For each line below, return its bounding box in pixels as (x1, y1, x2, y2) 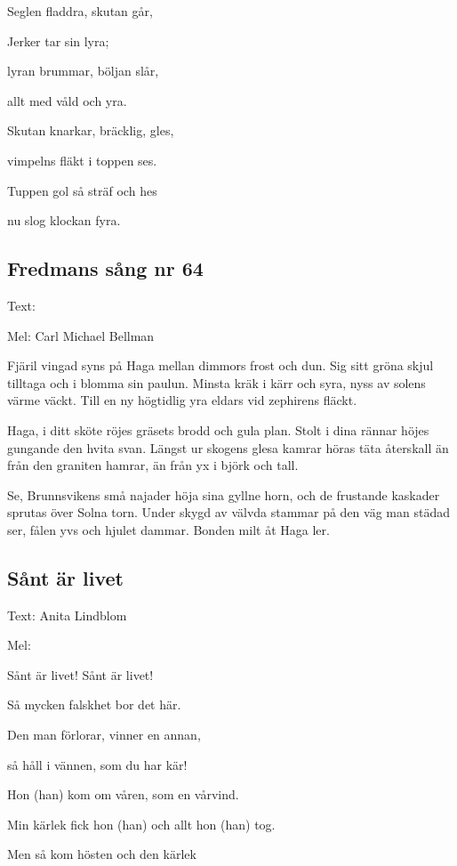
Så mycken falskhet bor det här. (7, 695, 181, 714)
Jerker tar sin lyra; (7, 31, 109, 50)
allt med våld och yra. (7, 91, 127, 109)
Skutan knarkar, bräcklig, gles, (7, 121, 174, 140)
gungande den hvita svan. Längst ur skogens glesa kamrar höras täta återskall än (7, 438, 449, 457)
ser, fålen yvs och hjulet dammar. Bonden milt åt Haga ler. (7, 520, 330, 538)
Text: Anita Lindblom (7, 605, 127, 624)
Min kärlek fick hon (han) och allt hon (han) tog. (7, 814, 276, 833)
